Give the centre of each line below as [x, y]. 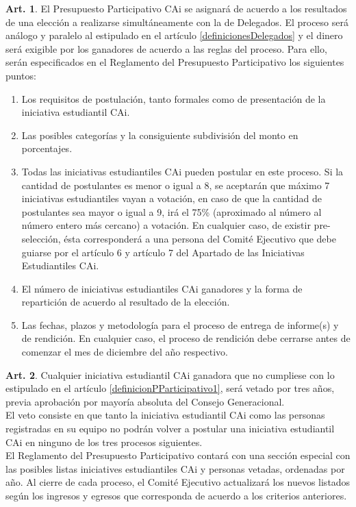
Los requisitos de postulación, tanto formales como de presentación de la [174, 98]
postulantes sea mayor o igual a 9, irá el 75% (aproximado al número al [171, 211]
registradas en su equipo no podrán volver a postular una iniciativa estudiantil [170, 429]
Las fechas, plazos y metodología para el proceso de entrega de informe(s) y [180, 324]
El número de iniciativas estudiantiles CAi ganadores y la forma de [162, 288]
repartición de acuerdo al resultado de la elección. [126, 302]
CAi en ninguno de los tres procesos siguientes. [104, 442]
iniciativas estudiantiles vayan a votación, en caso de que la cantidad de [171, 198]
